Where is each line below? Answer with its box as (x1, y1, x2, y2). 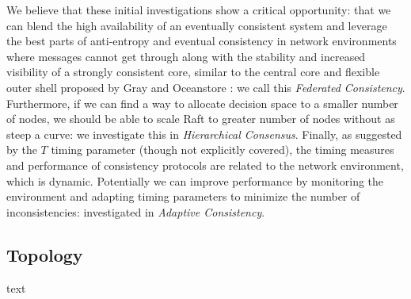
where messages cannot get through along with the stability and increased (6, 48, 366, 64)
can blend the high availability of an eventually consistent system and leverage (6, 17, 387, 33)
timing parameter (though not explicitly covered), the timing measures (51, 141, 394, 158)
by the (6, 141, 37, 158)
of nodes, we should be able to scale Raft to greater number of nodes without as (6, 110, 395, 127)
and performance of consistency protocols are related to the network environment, (6, 156, 404, 173)
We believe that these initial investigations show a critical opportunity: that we (6, 2, 391, 17)
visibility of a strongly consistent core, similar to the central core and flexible (6, 63, 380, 80)
